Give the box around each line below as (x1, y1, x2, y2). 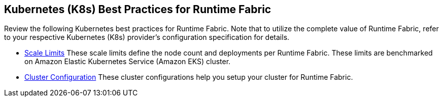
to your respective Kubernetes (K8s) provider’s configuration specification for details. (4, 33, 290, 42)
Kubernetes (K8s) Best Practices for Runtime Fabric (4, 3, 271, 16)
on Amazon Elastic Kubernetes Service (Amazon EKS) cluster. (24, 57, 231, 66)
